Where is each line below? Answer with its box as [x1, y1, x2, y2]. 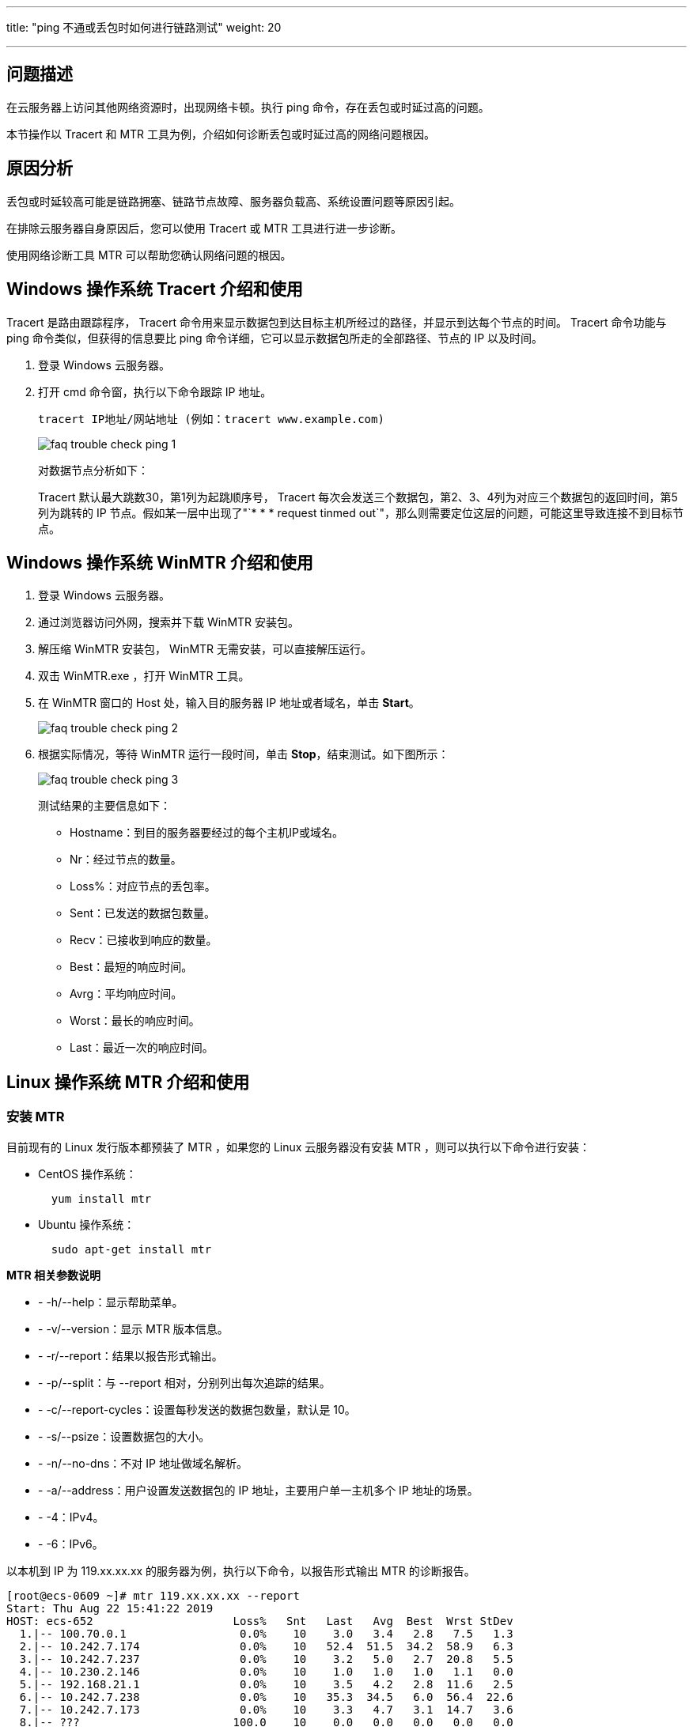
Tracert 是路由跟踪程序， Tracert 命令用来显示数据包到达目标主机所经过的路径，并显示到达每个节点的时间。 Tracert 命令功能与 [6, 315, 667, 329]
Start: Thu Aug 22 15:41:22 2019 [6, 1601, 214, 1615]
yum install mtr [51, 1192, 152, 1205]
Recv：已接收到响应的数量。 [70, 933, 218, 947]
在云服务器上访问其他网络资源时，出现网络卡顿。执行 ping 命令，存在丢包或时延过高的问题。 [6, 100, 490, 114]
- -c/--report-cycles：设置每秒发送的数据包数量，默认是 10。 [38, 1402, 356, 1416]
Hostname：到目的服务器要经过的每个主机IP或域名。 [70, 826, 344, 840]
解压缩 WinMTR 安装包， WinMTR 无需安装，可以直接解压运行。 [38, 642, 373, 656]
